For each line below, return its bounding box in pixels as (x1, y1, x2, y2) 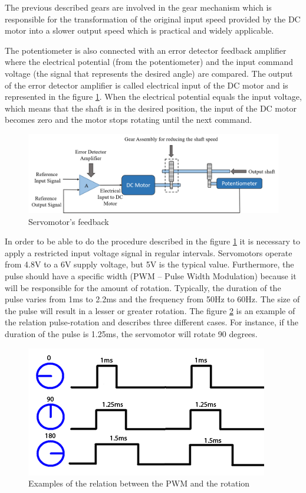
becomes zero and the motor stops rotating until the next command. (5, 113, 252, 126)
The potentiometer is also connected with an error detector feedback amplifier (5, 44, 287, 56)
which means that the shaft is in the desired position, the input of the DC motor (5, 102, 297, 114)
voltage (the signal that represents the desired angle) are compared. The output (5, 67, 293, 79)
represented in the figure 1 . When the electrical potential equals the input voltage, (5, 90, 302, 103)
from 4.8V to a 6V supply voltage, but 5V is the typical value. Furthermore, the (5, 258, 294, 270)
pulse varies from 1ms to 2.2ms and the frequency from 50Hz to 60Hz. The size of (5, 293, 300, 305)
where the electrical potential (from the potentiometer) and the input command (5, 55, 293, 68)
